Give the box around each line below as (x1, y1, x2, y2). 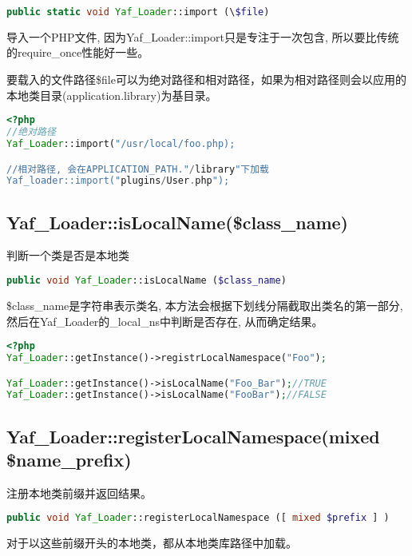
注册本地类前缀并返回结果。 (6, 484, 152, 501)
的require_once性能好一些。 (6, 44, 149, 61)
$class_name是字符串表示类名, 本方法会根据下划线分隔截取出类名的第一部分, (6, 296, 403, 313)
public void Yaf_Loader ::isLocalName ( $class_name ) (6, 275, 287, 287)
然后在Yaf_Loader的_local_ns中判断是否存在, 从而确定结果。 (6, 312, 323, 329)
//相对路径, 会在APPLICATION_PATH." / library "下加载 (6, 163, 269, 175)
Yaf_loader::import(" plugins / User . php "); (6, 175, 230, 187)
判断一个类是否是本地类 (6, 247, 129, 264)
